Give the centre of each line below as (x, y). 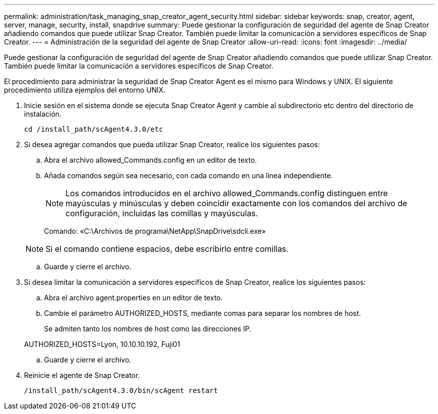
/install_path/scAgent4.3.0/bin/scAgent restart (121, 390)
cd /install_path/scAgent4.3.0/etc (94, 129)
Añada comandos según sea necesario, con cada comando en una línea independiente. (188, 175)
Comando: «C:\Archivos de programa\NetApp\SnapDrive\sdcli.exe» (155, 231)
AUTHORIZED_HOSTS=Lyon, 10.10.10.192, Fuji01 (102, 344)
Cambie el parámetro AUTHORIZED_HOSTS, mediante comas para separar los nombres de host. (202, 313)
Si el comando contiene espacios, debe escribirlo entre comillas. (167, 249)
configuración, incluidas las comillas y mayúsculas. (162, 213)
